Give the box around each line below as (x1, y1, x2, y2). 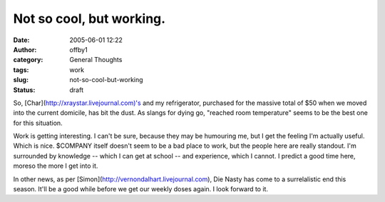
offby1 (69, 45, 88, 54)
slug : (13, 76, 29, 84)
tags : (13, 65, 29, 74)
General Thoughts (69, 56, 123, 64)
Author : (13, 45, 37, 54)
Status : (13, 86, 36, 94)
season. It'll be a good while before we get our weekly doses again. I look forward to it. (13, 185, 269, 193)
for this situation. (13, 118, 63, 127)
